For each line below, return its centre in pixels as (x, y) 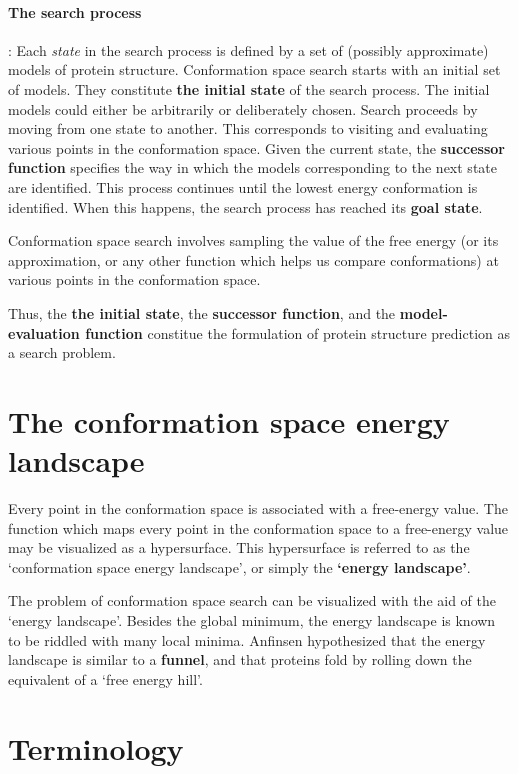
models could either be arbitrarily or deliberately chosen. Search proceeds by (243, 108)
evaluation (44, 332)
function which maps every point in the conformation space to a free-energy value (258, 527)
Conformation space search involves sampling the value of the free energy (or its (253, 240)
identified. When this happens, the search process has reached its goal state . (245, 206)
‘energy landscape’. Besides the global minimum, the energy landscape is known (252, 619)
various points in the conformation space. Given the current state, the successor (257, 147)
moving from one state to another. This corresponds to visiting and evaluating (248, 128)
